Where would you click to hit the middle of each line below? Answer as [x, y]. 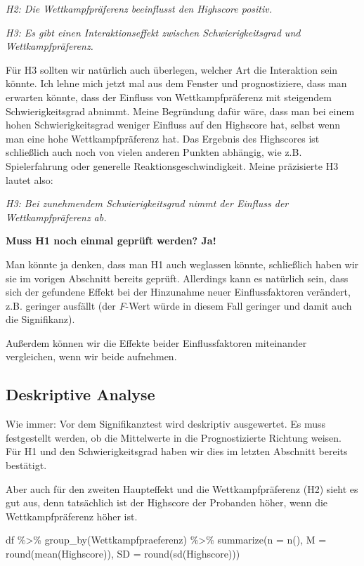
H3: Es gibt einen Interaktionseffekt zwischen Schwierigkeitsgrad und [153, 32]
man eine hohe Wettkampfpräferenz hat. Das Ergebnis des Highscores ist [163, 138]
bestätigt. [26, 465]
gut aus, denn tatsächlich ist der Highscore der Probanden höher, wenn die [167, 502]
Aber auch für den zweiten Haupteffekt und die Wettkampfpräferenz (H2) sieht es [182, 488]
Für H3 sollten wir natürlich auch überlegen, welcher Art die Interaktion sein [172, 69]
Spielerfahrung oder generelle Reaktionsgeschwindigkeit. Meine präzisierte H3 [172, 165]
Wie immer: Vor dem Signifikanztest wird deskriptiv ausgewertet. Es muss [166, 424]
